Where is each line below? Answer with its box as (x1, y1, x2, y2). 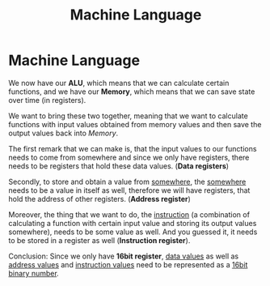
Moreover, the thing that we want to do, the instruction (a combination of (8, 209, 251, 220)
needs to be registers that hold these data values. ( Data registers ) (8, 160, 229, 171)
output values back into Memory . (8, 128, 119, 138)
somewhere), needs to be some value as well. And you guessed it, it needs (8, 227, 258, 237)
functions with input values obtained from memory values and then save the (8, 119, 262, 129)
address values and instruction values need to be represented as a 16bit (8, 259, 248, 269)
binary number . (8, 268, 59, 278)
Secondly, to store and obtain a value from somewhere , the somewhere (8, 177, 247, 186)
